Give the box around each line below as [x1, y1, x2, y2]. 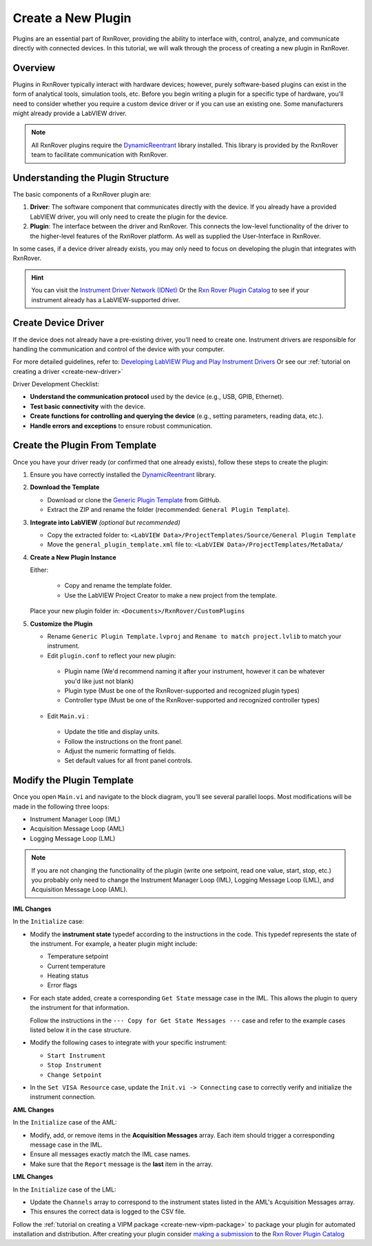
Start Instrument [47, 1051, 106, 1059]
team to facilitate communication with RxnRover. [31, 150, 168, 159]
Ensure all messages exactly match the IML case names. [30, 1150, 191, 1158]
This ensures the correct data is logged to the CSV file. [30, 1207, 186, 1216]
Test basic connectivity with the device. [30, 402, 146, 411]
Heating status [47, 971, 89, 980]
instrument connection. [30, 1093, 96, 1101]
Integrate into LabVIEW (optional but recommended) [30, 518, 180, 526]
